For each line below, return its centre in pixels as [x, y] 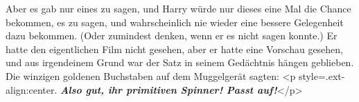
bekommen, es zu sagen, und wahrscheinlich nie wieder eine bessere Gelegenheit [175, 22]
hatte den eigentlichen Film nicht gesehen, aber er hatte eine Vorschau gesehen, [175, 49]
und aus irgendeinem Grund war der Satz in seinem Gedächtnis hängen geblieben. [180, 62]
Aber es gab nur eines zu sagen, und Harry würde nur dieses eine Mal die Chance [178, 8]
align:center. [32, 89]
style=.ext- [322, 75]
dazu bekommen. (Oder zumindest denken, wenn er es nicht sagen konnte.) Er [172, 35]
